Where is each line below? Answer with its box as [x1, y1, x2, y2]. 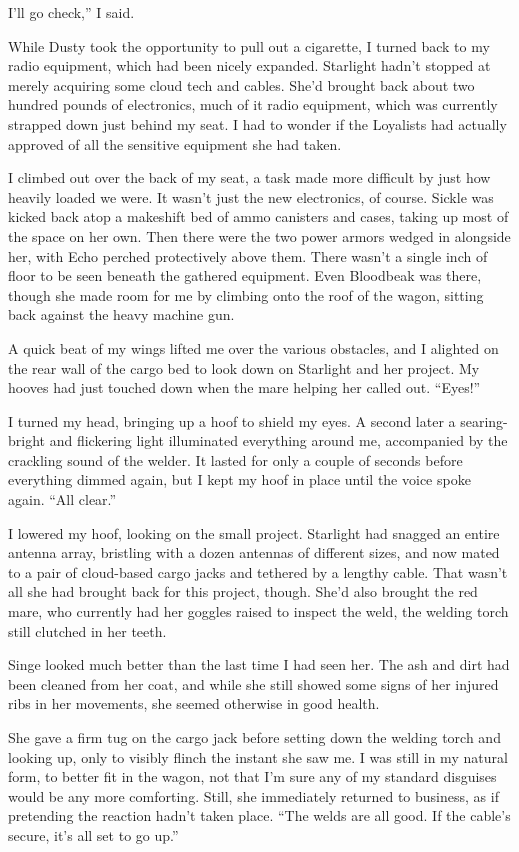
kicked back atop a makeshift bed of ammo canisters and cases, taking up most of [8, 206, 509, 227]
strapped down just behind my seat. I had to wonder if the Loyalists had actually [8, 113, 507, 134]
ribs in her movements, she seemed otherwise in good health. [8, 693, 380, 714]
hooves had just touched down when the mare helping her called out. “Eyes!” [8, 377, 481, 398]
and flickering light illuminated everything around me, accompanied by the [49, 430, 508, 451]
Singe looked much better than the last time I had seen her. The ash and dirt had [8, 654, 510, 675]
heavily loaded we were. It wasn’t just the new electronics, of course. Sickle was [8, 186, 494, 207]
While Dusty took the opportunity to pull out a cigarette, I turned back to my [8, 35, 490, 56]
